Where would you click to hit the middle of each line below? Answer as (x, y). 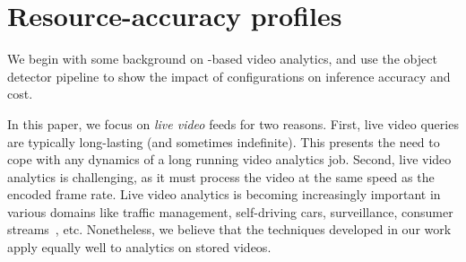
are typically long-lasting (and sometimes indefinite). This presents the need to (224, 141)
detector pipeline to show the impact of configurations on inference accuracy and (229, 76)
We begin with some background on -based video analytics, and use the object (222, 59)
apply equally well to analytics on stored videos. (139, 247)
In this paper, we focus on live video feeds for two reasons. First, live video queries (233, 123)
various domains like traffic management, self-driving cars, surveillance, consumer (230, 211)
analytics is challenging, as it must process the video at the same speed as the (221, 176)
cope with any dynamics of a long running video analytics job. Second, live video (229, 159)
